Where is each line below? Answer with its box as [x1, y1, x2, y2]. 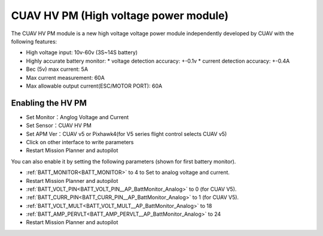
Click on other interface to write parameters [26, 138, 134, 145]
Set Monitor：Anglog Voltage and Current [26, 113, 129, 120]
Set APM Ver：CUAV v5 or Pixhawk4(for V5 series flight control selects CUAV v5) [26, 130, 227, 137]
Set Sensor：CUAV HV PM [26, 122, 92, 129]
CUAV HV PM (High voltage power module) [11, 9, 228, 22]
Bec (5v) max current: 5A [26, 66, 89, 73]
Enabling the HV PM [11, 98, 87, 108]
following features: [11, 38, 57, 45]
